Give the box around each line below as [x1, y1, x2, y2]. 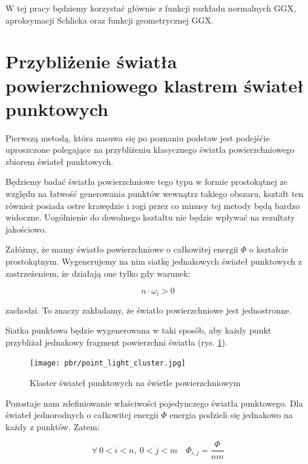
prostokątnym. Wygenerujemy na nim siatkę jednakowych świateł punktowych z [5, 255, 302, 268]
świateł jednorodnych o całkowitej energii [5, 408, 159, 421]
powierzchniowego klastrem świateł [5, 72, 304, 97]
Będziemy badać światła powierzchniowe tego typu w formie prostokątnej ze [5, 175, 287, 188]
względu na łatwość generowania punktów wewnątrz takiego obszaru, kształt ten [5, 187, 304, 200]
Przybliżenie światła [5, 49, 177, 74]
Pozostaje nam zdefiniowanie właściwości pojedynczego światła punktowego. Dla [5, 396, 303, 409]
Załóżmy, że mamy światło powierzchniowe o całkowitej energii [5, 243, 238, 256]
